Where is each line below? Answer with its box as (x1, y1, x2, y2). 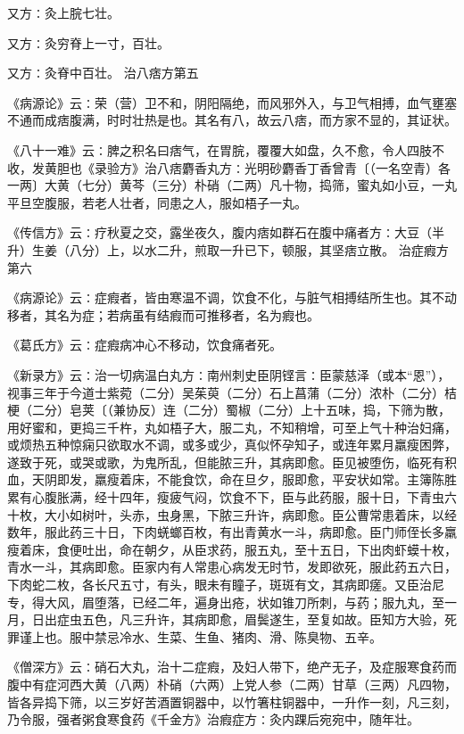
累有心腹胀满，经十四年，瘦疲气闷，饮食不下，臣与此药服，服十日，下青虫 (7, 488, 444, 507)
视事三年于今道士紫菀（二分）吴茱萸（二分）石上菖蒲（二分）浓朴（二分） (7, 383, 444, 401)
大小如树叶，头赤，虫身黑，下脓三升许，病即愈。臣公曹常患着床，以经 (44, 505, 457, 524)
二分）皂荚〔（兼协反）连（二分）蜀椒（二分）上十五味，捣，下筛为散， (31, 400, 451, 419)
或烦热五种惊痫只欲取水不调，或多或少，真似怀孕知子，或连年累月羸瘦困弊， (7, 435, 457, 454)
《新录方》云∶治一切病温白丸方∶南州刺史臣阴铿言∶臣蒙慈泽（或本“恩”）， (7, 365, 451, 383)
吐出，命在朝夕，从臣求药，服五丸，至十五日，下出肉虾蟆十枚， (81, 540, 457, 558)
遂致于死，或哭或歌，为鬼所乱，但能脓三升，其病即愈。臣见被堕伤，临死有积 (7, 452, 457, 471)
